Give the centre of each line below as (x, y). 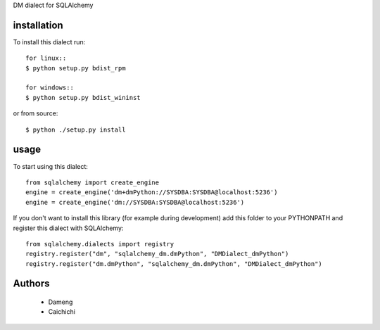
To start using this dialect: (50, 166)
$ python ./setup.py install (76, 129)
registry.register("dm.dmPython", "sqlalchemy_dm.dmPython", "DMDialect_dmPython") (174, 264)
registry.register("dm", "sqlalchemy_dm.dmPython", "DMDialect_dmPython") (157, 254)
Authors (31, 284)
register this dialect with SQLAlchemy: (68, 228)
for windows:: (50, 88)
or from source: (36, 113)
